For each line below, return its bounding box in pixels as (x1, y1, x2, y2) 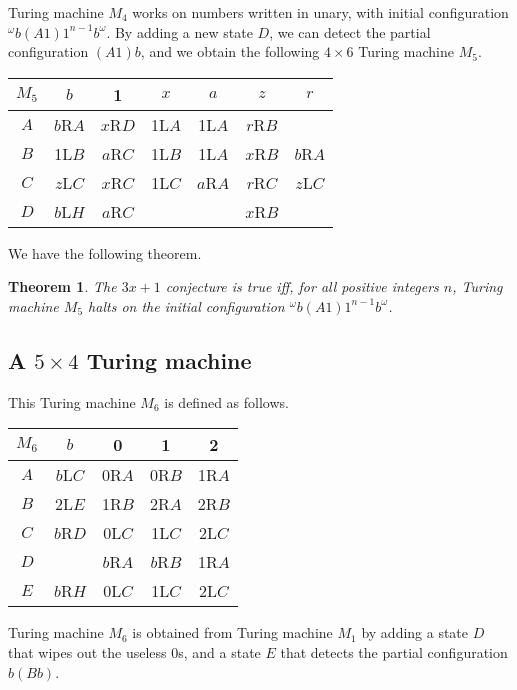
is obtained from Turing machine (132, 622, 333, 643)
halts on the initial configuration (88, 295, 285, 316)
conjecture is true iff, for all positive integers (165, 276, 439, 297)
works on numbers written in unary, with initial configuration (132, 2, 509, 22)
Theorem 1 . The (8, 276, 117, 297)
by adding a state (361, 622, 469, 643)
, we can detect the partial (269, 21, 431, 42)
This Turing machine (8, 391, 136, 412)
